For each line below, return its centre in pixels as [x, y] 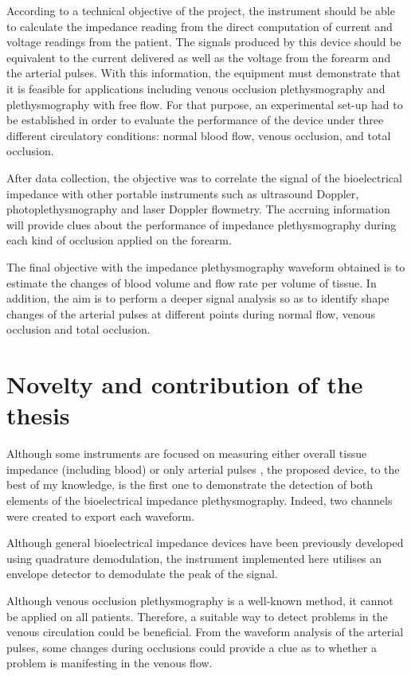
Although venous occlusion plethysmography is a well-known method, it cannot [200, 600]
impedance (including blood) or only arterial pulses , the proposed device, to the [203, 469]
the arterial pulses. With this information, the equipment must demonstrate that [204, 73]
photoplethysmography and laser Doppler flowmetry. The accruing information [198, 209]
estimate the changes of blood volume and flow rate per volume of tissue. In [192, 282]
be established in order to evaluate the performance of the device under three [195, 120]
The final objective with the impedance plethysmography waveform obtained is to [206, 266]
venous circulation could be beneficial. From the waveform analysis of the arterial [205, 632]
